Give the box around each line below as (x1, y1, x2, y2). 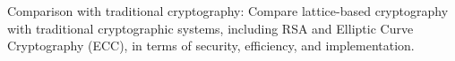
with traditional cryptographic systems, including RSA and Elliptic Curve (7, 19, 414, 37)
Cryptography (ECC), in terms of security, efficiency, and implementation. (7, 36, 415, 55)
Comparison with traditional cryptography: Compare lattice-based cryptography (7, 2, 449, 19)
